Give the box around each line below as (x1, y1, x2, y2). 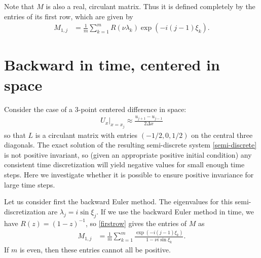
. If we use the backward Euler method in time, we (96, 206, 254, 216)
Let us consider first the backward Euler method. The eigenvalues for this (4, 196, 233, 207)
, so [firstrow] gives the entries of (85, 217, 187, 228)
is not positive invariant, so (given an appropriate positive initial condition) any (4, 149, 252, 160)
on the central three (191, 129, 253, 140)
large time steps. (4, 179, 55, 190)
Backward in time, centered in (4, 54, 220, 75)
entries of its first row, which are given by (4, 11, 133, 21)
